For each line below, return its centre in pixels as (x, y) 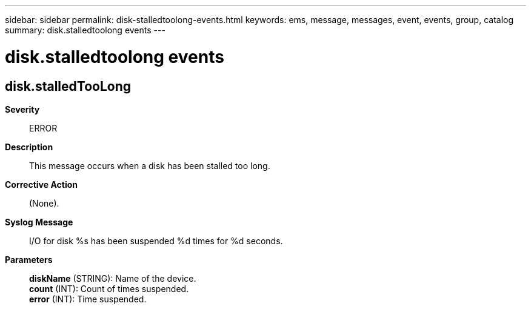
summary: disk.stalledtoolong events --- (85, 30)
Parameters (29, 259)
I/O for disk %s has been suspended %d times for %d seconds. (156, 241)
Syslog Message (39, 222)
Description (29, 147)
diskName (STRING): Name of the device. (113, 278)
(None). (44, 203)
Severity (22, 109)
